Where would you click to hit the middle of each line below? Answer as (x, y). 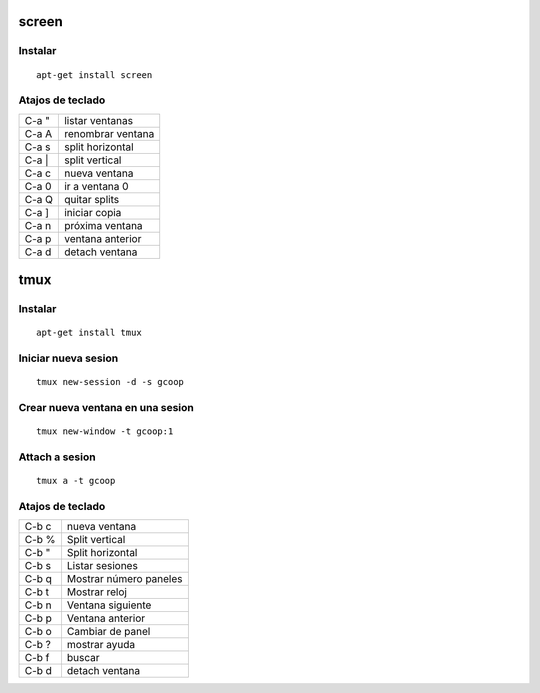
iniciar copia (92, 212)
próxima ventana (103, 225)
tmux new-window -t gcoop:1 (105, 431)
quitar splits (91, 199)
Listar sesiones (102, 566)
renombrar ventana (109, 133)
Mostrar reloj (96, 592)
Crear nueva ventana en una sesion (106, 408)
